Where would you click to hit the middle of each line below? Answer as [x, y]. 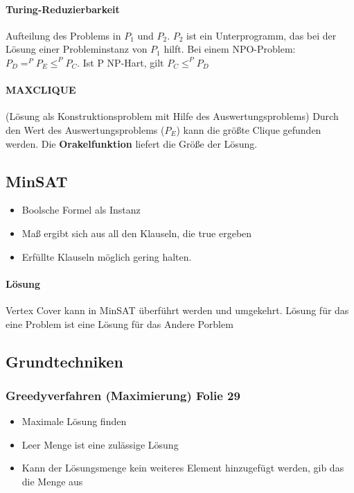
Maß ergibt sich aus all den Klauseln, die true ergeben [137, 233]
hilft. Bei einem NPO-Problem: [230, 49]
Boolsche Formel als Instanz [81, 210]
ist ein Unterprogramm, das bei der [262, 35]
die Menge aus [52, 481]
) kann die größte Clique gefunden [249, 129]
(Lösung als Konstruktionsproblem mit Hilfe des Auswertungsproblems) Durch [172, 116]
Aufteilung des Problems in [63, 35]
